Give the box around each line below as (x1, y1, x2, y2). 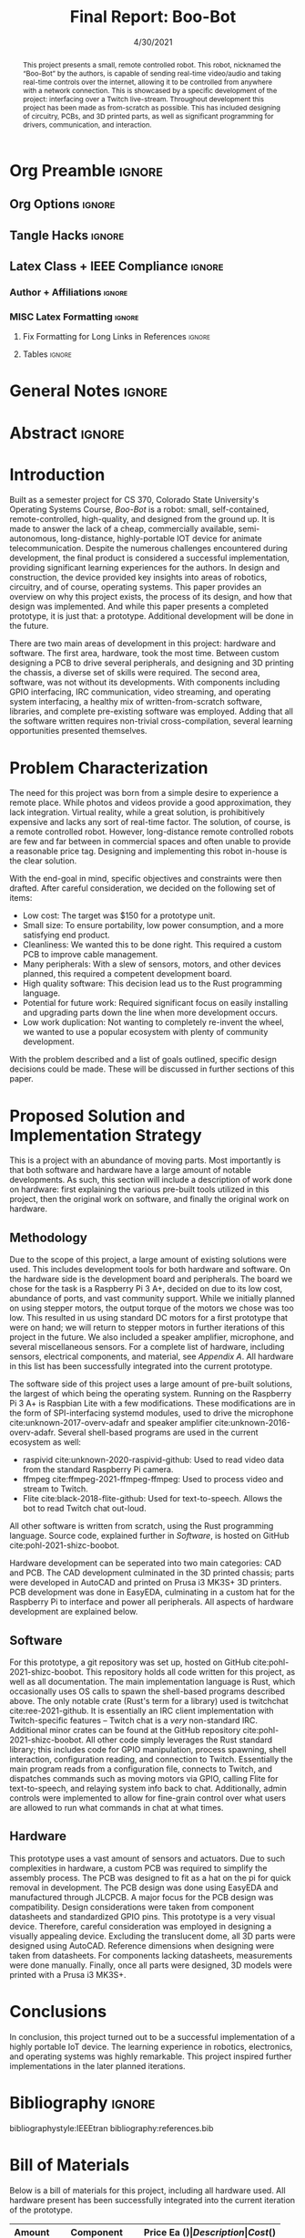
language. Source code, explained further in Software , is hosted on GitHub (9, 1531, 290, 1542)
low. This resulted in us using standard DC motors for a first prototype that (9, 1312, 289, 1323)
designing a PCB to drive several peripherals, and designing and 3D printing (9, 657, 294, 668)
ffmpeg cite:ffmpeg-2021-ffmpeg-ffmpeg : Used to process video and (22, 1474, 284, 1485)
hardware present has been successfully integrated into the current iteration (9, 2194, 296, 2205)
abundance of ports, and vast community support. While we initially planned (9, 1293, 296, 1304)
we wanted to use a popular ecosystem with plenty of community (22, 1027, 269, 1038)
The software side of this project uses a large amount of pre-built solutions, (9, 1378, 293, 1389)
